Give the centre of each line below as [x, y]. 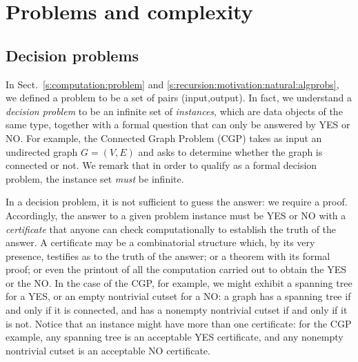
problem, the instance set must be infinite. [95, 178]
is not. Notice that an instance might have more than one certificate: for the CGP [179, 323]
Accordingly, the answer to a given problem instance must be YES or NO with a [176, 215]
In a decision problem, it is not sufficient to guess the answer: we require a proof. [177, 202]
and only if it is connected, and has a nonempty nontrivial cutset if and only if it [177, 310]
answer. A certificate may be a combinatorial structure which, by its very [160, 242]
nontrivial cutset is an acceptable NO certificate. [108, 350]
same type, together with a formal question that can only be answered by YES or [178, 124]
